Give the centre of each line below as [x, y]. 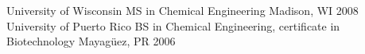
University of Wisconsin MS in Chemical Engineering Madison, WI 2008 [182, 10]
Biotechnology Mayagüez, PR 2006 [91, 41]
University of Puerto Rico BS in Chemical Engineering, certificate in [173, 25]
